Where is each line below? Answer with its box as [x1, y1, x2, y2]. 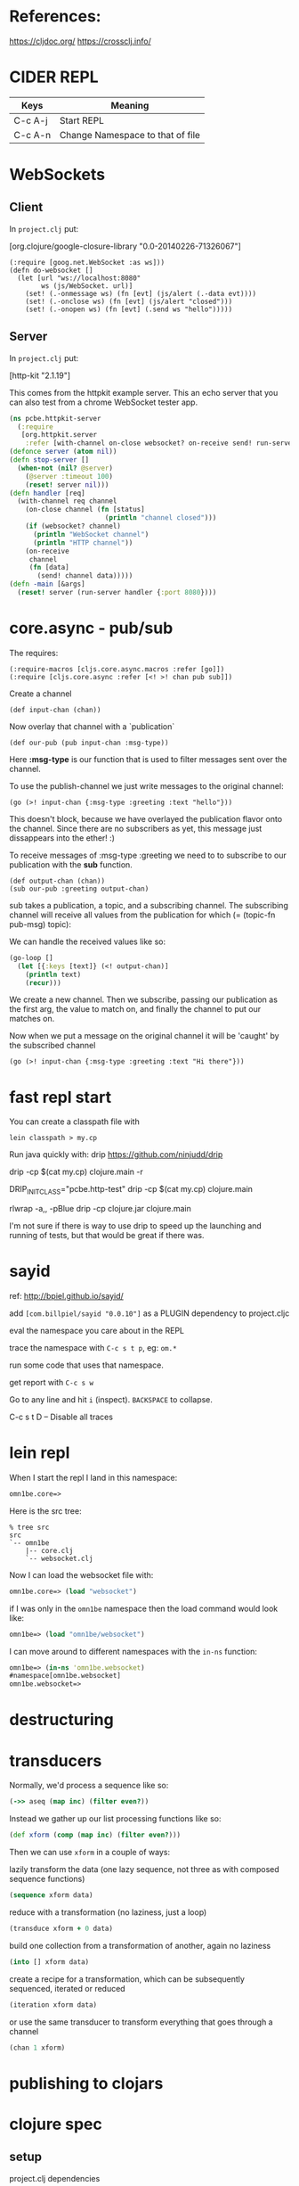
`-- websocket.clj [25, 1554, 93, 1563]
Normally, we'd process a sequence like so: [9, 1780, 169, 1791]
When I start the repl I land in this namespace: [9, 1472, 178, 1483]
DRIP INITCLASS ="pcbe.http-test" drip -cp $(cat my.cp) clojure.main [9, 1184, 254, 1196]
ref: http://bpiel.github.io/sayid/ [9, 1291, 125, 1302]
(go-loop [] [9, 953, 53, 962]
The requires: [9, 647, 59, 658]
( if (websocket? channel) [25, 522, 122, 531]
